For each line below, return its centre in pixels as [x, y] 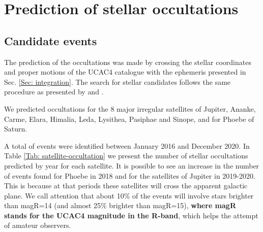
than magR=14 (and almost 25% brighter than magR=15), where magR [120, 205]
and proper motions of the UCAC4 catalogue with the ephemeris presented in [125, 72]
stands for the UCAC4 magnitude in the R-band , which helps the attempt [131, 215]
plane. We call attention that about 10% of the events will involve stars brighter [129, 195]
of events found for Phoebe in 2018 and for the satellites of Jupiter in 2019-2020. [130, 175]
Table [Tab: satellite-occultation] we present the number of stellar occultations [126, 156]
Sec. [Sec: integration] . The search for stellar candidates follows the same [118, 81]
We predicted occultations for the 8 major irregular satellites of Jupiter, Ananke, [130, 108]
